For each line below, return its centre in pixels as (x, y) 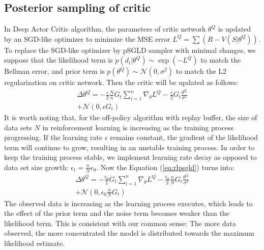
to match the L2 (201, 71)
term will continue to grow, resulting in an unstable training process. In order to (129, 147)
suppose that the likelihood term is (58, 60)
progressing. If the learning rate (53, 137)
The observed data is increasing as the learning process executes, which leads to (128, 203)
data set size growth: (36, 167)
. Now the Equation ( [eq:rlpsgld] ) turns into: (165, 167)
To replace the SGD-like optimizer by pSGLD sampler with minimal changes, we (130, 50)
